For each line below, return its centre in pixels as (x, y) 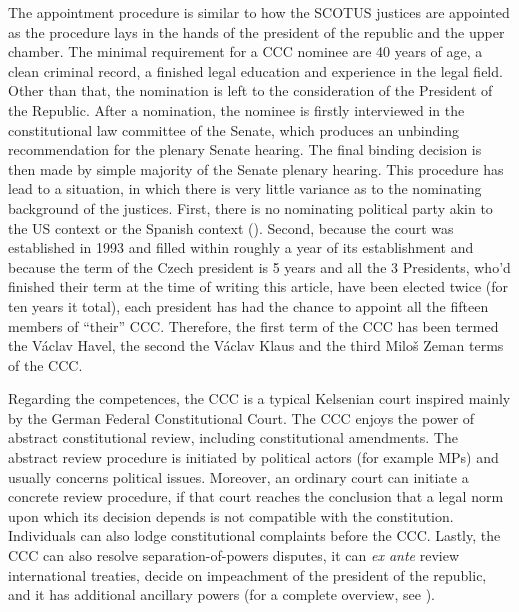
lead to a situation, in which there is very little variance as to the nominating (245, 188)
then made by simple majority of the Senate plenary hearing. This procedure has (256, 168)
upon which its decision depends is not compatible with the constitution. (231, 515)
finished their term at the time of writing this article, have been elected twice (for (258, 286)
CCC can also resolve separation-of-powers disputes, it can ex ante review (234, 555)
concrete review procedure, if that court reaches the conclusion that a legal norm (256, 496)
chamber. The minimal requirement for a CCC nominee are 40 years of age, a (245, 51)
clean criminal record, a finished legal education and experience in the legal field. (255, 70)
